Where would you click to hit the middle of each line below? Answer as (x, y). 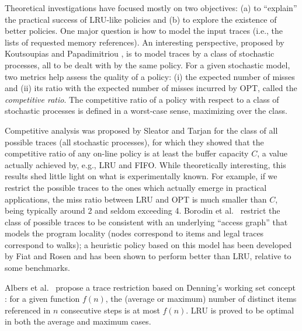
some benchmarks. (37, 268)
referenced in (28, 310)
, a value (272, 153)
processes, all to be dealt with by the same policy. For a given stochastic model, (147, 65)
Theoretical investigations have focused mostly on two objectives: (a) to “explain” (151, 8)
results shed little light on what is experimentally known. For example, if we (141, 176)
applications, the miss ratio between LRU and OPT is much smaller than (136, 199)
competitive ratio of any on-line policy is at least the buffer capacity (127, 153)
